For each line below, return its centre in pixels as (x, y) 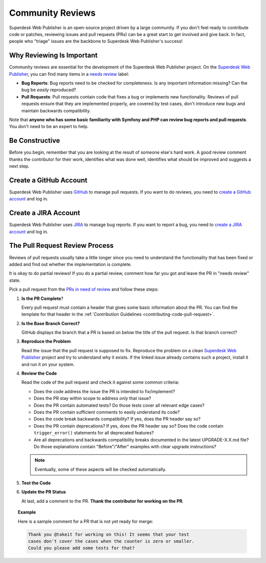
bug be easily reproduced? (49, 90)
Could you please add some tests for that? (81, 548)
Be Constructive (34, 141)
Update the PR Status (44, 492)
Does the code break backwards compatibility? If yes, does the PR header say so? (117, 419)
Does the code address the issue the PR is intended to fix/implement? (104, 391)
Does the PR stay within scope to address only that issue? (92, 398)
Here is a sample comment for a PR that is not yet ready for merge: (86, 521)
